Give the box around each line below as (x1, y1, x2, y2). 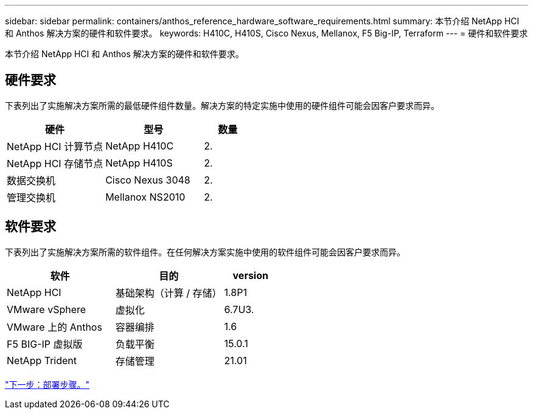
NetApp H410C (105, 139, 174, 152)
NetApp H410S (105, 156, 173, 169)
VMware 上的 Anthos (7, 320, 102, 333)
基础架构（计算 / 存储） (115, 286, 222, 299)
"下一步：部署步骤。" (5, 379, 90, 390)
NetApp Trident (7, 354, 77, 367)
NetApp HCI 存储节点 (7, 157, 103, 170)
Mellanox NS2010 (105, 190, 186, 203)
